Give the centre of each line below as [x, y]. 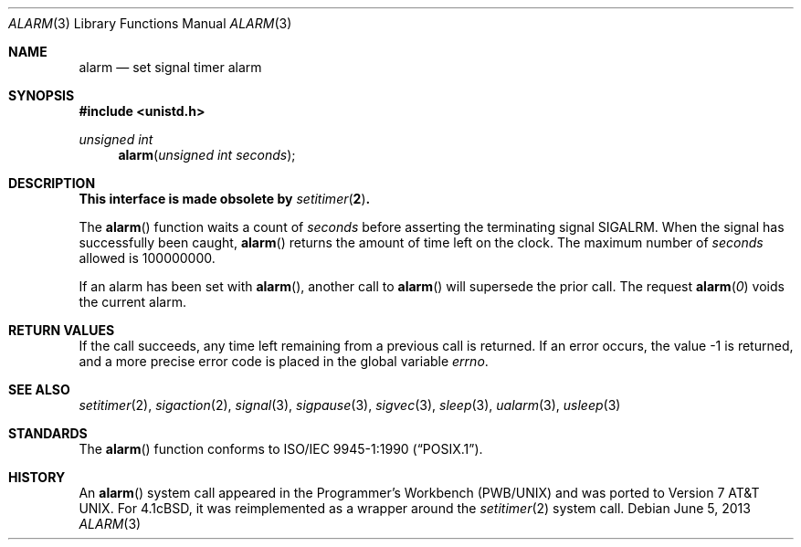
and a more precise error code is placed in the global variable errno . [284, 361]
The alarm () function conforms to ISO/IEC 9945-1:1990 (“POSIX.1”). [281, 449]
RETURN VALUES [62, 330]
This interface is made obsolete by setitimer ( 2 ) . [225, 199]
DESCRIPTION [52, 183]
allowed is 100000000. [147, 258]
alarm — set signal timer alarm [170, 67]
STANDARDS [48, 433]
